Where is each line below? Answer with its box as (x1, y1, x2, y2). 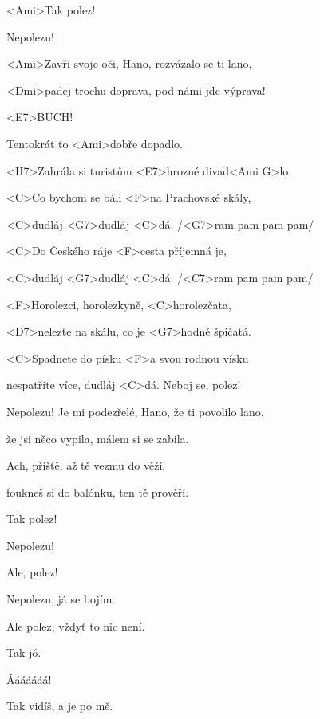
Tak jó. (6, 644, 41, 661)
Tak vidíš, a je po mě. (6, 697, 113, 714)
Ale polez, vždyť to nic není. (6, 617, 145, 634)
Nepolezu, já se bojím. (6, 591, 116, 607)
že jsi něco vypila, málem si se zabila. (6, 430, 189, 446)
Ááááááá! (6, 670, 52, 687)
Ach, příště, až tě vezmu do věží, (6, 457, 166, 473)
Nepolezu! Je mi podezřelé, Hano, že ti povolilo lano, (6, 403, 264, 419)
